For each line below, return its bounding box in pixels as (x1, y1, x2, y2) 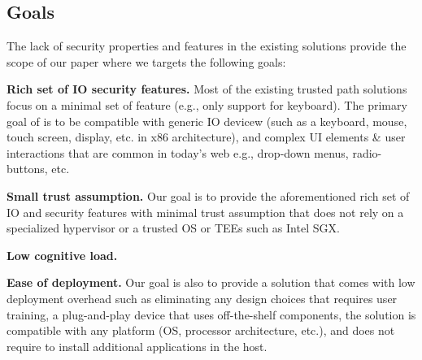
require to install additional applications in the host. (7, 337, 268, 354)
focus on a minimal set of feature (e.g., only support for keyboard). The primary (7, 96, 407, 113)
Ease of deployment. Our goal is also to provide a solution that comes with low (7, 274, 415, 291)
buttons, (7, 160, 48, 177)
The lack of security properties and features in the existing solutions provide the (7, 37, 407, 54)
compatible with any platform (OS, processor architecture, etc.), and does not (7, 322, 395, 339)
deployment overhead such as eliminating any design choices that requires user (7, 289, 398, 306)
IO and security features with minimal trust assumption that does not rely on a (7, 203, 404, 220)
